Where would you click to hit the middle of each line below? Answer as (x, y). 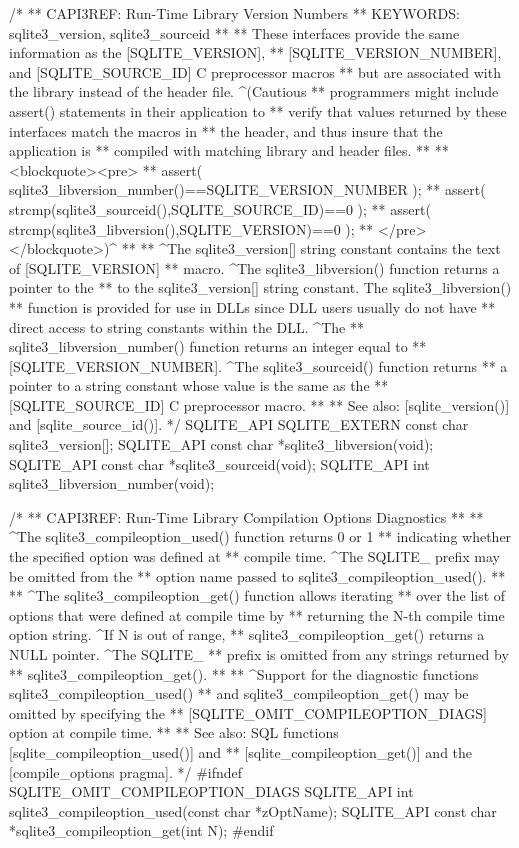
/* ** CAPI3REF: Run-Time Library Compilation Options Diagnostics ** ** (246, 516)
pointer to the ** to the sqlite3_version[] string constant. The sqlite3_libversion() (260, 287)
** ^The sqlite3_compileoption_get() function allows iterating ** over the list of (257, 595)
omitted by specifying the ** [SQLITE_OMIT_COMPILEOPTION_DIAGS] (248, 712)
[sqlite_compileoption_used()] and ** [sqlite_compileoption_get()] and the (241, 751)
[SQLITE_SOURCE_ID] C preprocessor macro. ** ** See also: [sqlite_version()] (259, 404)
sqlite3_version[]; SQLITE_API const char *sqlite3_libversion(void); (221, 444)
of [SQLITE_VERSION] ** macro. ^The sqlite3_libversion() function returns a (254, 267)
